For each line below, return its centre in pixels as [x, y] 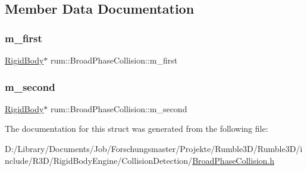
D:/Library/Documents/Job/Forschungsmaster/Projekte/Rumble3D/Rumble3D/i [154, 148]
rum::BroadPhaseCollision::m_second [119, 108]
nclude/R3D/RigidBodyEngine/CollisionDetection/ [99, 160]
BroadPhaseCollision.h [234, 160]
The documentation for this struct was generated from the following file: [137, 129]
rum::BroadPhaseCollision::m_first [114, 60]
